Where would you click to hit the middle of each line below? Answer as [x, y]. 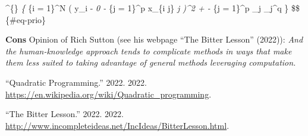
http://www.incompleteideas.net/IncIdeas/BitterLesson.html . [117, 125]
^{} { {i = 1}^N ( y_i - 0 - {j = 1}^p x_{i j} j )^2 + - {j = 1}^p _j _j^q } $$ [153, 8]
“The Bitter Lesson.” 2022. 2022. [65, 114]
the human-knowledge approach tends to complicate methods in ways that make [149, 51]
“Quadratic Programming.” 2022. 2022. [76, 82]
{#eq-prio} [26, 19]
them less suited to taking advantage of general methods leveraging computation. [151, 62]
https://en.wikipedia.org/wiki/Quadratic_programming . [109, 94]
